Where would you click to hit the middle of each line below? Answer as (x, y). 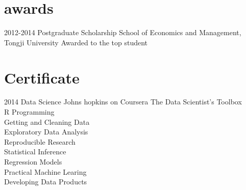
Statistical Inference (35, 152)
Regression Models (33, 161)
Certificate (42, 77)
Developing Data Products (46, 182)
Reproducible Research (40, 141)
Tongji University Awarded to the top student (76, 42)
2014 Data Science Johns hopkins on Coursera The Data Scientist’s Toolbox (123, 102)
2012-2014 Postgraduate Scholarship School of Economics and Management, (123, 32)
